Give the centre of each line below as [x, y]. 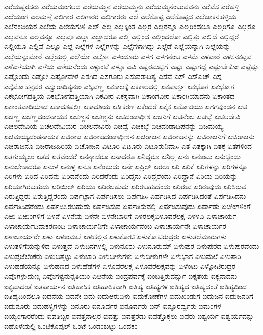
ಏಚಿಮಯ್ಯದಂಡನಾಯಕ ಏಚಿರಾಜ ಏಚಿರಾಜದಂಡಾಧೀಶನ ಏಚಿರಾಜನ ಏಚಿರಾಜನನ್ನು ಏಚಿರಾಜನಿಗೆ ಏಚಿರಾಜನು [129, 136]
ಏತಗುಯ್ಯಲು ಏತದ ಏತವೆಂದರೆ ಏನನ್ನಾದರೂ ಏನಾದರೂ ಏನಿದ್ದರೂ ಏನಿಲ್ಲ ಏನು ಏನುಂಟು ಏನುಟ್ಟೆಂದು [123, 156]
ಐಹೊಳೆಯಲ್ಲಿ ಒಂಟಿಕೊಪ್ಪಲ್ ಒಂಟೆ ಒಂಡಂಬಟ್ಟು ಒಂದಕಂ [71, 326]
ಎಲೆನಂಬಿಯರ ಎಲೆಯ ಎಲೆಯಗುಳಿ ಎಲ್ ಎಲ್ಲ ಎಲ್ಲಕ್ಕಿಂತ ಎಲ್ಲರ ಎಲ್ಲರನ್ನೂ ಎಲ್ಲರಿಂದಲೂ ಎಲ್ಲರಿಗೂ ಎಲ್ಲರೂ [130, 26]
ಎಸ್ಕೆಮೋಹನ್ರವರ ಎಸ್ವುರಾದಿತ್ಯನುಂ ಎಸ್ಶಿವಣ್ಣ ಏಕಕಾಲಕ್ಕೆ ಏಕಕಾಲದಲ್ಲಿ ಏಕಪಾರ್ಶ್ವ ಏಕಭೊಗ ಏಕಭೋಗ [120, 86]
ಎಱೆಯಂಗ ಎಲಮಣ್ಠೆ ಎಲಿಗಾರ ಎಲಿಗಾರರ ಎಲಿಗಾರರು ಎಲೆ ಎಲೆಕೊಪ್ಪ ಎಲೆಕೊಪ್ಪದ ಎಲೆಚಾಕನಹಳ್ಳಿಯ [120, 16]
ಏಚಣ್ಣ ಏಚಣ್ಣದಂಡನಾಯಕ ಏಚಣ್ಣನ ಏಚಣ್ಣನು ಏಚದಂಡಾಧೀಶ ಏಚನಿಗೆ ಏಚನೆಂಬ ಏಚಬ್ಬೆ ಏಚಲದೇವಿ [122, 116]
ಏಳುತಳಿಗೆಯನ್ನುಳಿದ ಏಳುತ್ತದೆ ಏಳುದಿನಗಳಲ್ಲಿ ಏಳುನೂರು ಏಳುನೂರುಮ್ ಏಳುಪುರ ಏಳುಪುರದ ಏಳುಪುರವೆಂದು [132, 246]
